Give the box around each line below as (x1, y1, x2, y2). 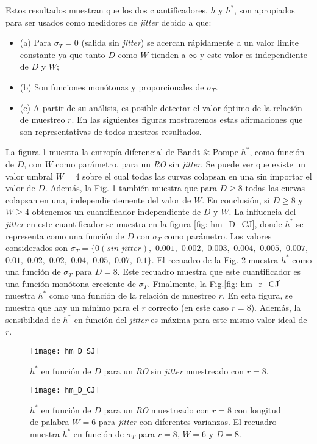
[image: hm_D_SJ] (30, 346, 100, 355)
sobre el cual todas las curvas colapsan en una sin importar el (82, 169, 312, 182)
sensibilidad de (5, 313, 60, 326)
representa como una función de (5, 229, 124, 242)
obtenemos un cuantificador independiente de (32, 205, 201, 218)
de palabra (30, 415, 69, 428)
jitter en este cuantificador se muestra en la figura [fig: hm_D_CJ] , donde (5, 217, 282, 230)
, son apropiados (234, 4, 295, 16)
